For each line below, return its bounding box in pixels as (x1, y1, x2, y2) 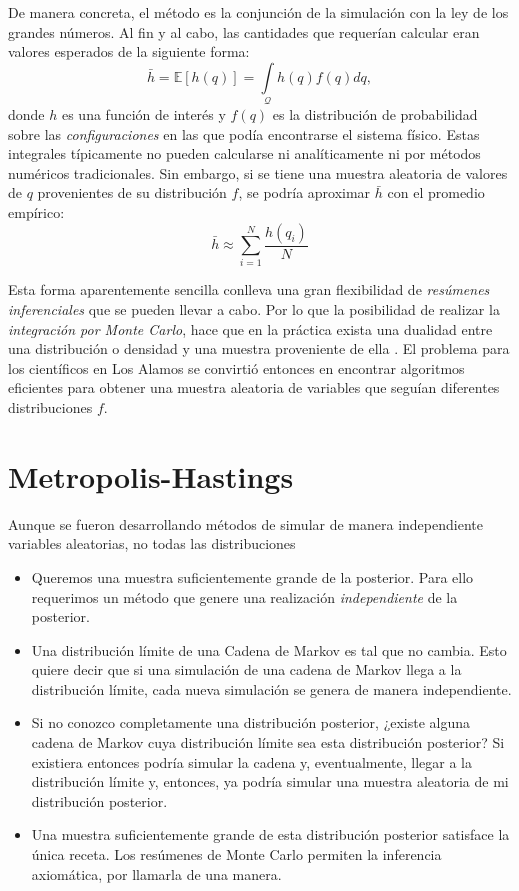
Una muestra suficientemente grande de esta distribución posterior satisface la (31, 824, 510, 845)
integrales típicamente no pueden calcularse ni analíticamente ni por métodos (8, 143, 481, 164)
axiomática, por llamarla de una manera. (31, 863, 282, 884)
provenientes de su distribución (37, 182, 227, 203)
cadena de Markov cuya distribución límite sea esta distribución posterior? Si (31, 732, 505, 753)
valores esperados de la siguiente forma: (8, 41, 250, 62)
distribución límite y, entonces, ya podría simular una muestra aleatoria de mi (31, 771, 509, 792)
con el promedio (387, 182, 485, 203)
